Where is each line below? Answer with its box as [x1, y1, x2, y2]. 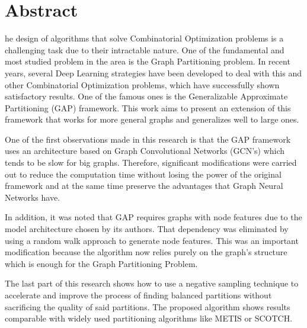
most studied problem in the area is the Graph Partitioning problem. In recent [5, 55, 290, 67]
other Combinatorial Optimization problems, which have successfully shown [5, 78, 280, 91]
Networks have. [5, 191, 60, 203]
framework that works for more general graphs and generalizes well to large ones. [5, 113, 299, 126]
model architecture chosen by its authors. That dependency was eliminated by [5, 223, 289, 235]
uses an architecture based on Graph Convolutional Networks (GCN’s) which [5, 144, 285, 157]
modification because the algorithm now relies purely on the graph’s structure [5, 246, 287, 258]
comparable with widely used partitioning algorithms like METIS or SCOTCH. [5, 312, 293, 324]
